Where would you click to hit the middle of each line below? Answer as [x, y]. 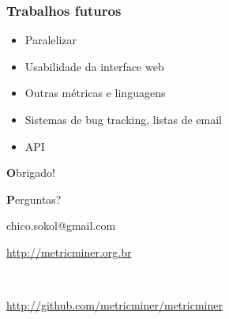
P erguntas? [34, 199]
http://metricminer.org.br [69, 251]
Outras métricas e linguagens [95, 93]
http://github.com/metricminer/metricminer [114, 305]
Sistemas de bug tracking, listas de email [124, 119]
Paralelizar [51, 40]
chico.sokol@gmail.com [61, 225]
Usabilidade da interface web [94, 66]
